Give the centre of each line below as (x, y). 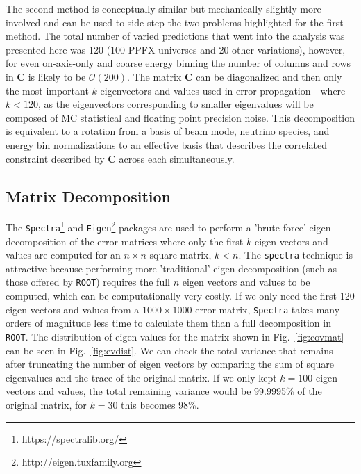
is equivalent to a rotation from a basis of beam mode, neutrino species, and (168, 131)
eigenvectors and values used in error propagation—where (223, 90)
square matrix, (180, 255)
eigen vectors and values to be (246, 282)
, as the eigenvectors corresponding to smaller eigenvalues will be (176, 104)
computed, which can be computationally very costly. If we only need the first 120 (180, 296)
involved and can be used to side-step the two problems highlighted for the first (175, 22)
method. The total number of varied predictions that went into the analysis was (175, 36)
